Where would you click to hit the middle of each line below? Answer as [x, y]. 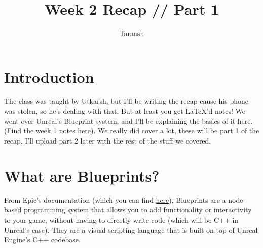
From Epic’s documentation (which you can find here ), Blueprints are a [115, 200]
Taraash [132, 33]
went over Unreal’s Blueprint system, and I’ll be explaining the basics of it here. [128, 120]
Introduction [49, 76]
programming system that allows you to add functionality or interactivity [138, 210]
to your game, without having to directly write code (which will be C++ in [121, 219]
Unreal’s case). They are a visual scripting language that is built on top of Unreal [131, 229]
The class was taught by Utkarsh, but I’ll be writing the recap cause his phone [126, 101]
